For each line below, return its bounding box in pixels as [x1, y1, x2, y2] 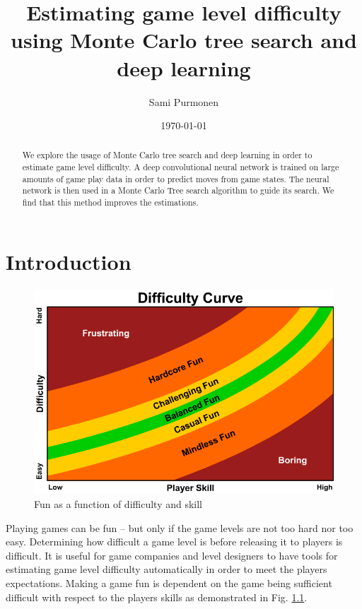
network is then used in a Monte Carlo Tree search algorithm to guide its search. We [22, 184, 334, 196]
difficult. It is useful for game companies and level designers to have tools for [6, 548, 338, 562]
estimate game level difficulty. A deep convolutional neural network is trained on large [22, 161, 339, 173]
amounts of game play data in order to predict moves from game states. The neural [22, 172, 329, 184]
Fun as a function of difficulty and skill [34, 496, 202, 511]
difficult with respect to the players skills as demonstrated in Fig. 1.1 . [6, 589, 308, 604]
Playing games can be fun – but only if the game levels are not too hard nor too [6, 520, 354, 535]
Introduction [6, 247, 132, 276]
